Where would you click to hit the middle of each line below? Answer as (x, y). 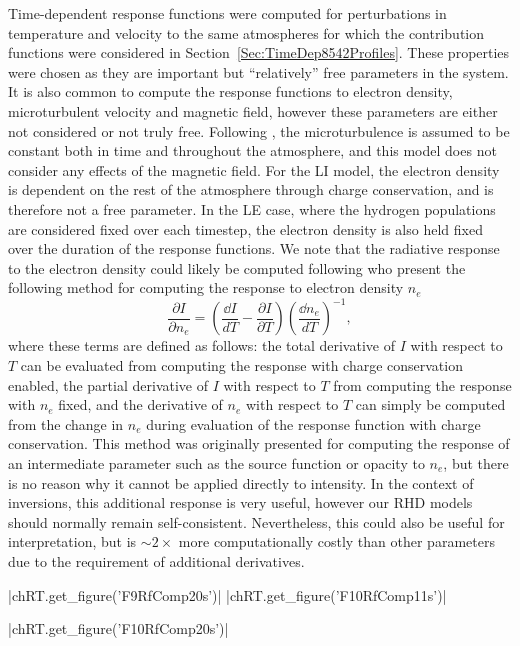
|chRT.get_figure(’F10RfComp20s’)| (118, 628)
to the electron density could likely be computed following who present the (237, 267)
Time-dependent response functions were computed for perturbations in (227, 13)
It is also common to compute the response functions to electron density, (230, 91)
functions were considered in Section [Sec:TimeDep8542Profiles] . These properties (259, 52)
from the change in (66, 423)
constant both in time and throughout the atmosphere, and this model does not (252, 150)
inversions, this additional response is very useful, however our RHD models (240, 502)
